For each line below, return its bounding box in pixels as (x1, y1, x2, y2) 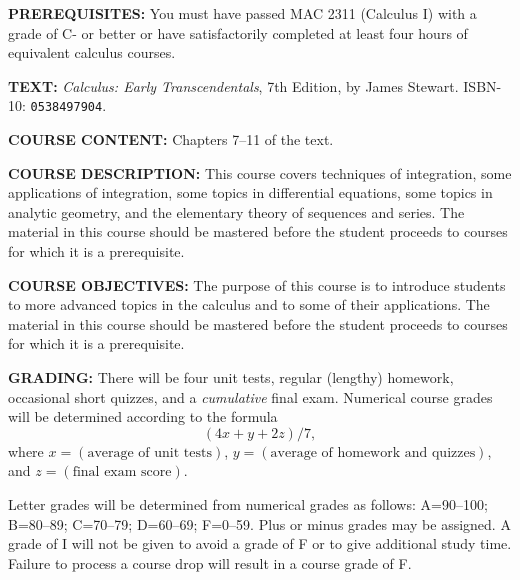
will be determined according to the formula (8, 406, 278, 427)
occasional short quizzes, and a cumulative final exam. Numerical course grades (8, 386, 493, 407)
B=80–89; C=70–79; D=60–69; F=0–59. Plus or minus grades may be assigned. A (8, 513, 511, 534)
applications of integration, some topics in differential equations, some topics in (8, 182, 493, 203)
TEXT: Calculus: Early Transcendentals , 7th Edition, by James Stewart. (8, 75, 459, 96)
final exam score (72, 465, 172, 480)
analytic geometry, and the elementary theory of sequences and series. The (8, 201, 465, 222)
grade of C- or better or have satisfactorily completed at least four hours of (8, 22, 468, 43)
